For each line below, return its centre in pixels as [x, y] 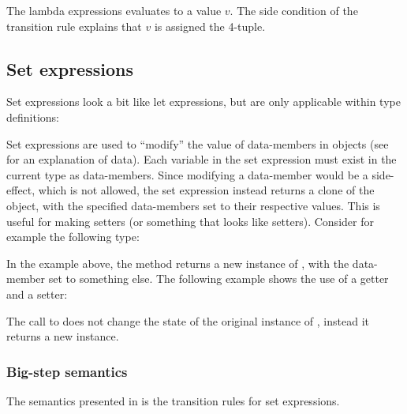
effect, [21, 190]
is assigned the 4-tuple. [210, 26]
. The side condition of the [294, 10]
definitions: [33, 117]
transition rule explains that [74, 26]
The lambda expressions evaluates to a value [114, 10]
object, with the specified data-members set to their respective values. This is [193, 205]
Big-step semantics [67, 371]
